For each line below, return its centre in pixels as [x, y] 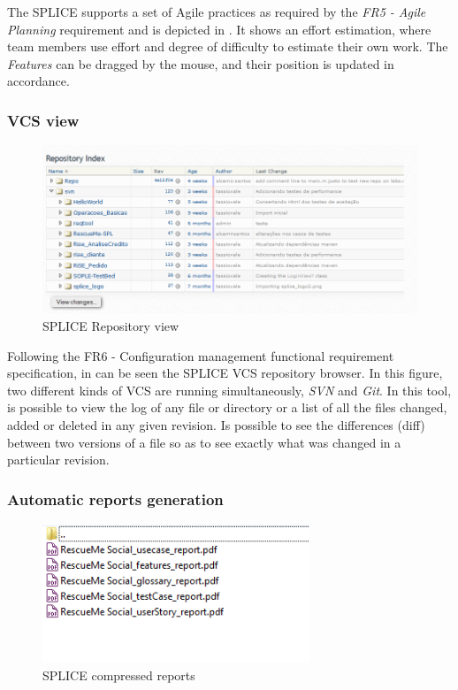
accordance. [38, 81]
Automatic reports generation [115, 498]
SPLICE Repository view [111, 326]
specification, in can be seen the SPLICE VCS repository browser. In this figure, [225, 373]
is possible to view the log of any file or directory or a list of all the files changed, [227, 407]
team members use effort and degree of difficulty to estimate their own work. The [228, 46]
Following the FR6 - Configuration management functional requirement [201, 355]
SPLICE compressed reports [119, 675]
